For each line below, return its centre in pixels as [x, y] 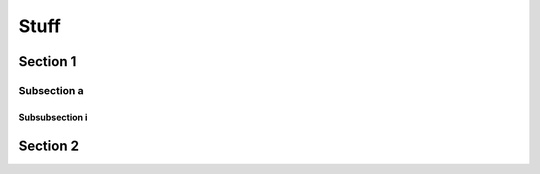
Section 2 [49, 145]
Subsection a [51, 90]
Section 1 [47, 61]
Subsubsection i [53, 117]
